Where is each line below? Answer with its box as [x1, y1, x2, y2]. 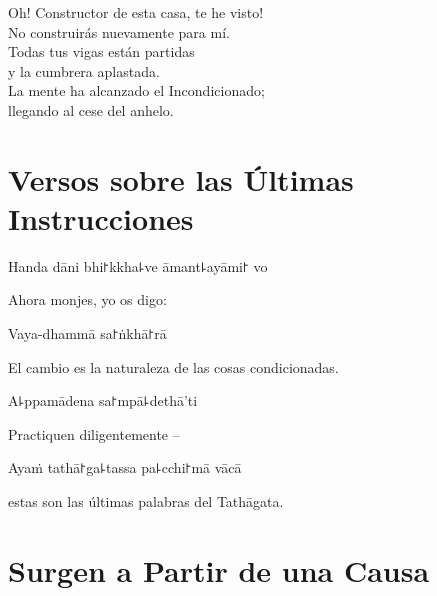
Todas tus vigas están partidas [8, 41, 195, 62]
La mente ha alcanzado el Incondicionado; [8, 80, 265, 101]
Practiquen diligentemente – [8, 423, 180, 444]
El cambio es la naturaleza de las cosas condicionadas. [8, 356, 339, 377]
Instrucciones [8, 197, 194, 238]
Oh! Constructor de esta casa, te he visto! [8, 2, 264, 22]
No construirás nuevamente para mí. [8, 21, 230, 42]
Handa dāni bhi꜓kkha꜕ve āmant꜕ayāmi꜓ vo [8, 255, 268, 276]
